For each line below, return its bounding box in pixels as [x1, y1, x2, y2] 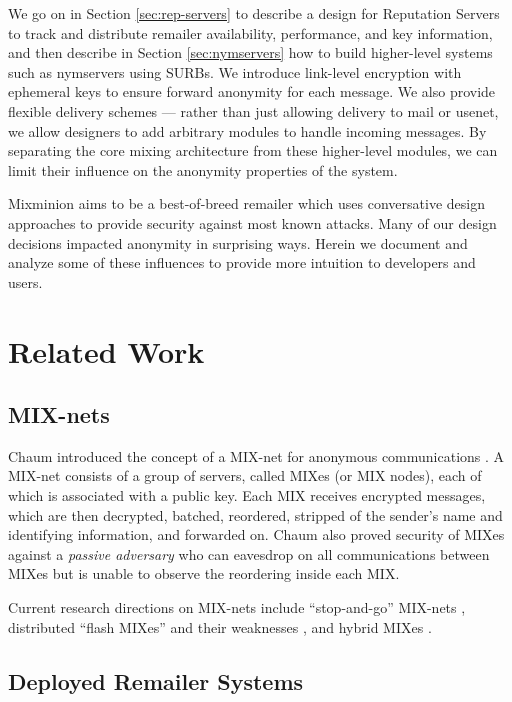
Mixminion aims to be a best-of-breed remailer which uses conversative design [8, 193, 485, 214]
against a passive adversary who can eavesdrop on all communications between [8, 543, 490, 564]
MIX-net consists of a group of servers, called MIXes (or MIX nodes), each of [8, 465, 482, 486]
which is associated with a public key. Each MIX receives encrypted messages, [8, 485, 486, 506]
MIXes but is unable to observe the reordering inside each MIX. [8, 563, 400, 584]
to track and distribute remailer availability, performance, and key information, [8, 22, 493, 43]
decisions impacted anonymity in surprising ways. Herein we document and [8, 232, 468, 253]
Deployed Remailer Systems [8, 665, 304, 696]
